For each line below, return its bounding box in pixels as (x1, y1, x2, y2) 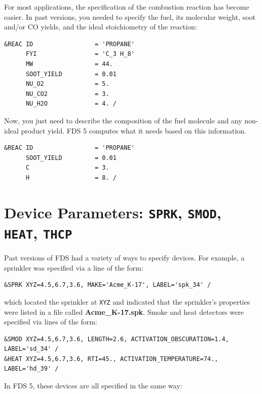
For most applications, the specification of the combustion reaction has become (4, 2, 249, 12)
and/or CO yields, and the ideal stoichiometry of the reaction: (4, 21, 197, 32)
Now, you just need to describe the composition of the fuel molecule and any (4, 115, 242, 125)
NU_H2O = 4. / (25, 100, 117, 108)
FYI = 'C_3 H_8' (25, 50, 135, 58)
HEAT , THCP (4, 222, 72, 243)
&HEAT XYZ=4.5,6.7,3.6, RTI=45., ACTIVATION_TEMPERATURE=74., (4, 355, 218, 363)
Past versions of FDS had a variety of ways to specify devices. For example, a (4, 252, 245, 263)
